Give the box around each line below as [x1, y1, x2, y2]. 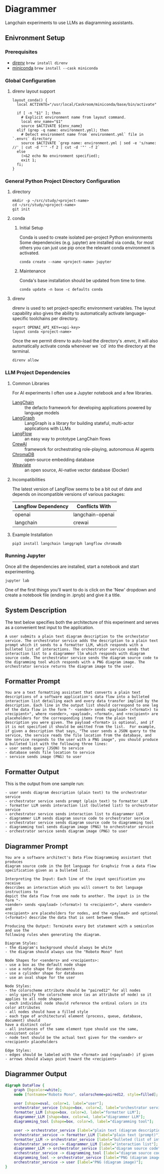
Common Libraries [12, 380, 50, 386]
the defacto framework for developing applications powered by [24, 404, 152, 410]
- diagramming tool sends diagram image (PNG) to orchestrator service [5, 825, 154, 830]
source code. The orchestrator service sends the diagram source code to [5, 655, 159, 660]
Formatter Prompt [5, 677, 61, 685]
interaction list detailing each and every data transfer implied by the [5, 699, 159, 704]
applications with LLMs [24, 425, 71, 431]
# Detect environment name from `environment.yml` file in [21, 132, 144, 137]
